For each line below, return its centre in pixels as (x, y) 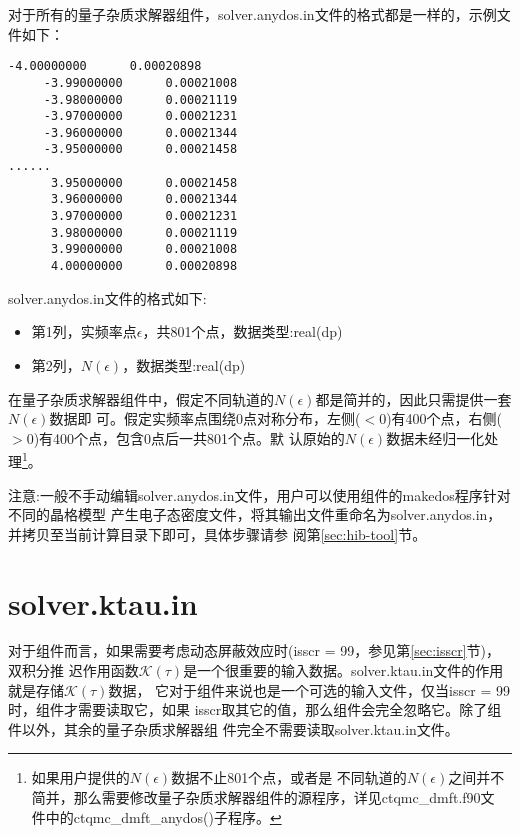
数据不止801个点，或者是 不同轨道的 (289, 777)
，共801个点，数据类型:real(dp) (242, 331)
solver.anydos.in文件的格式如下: (107, 297)
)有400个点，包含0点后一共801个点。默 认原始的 (189, 437)
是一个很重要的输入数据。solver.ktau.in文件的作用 (343, 670)
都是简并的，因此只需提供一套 (413, 398)
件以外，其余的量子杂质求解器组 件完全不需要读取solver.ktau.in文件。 (233, 728)
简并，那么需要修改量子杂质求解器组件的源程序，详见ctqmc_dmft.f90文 (263, 797)
